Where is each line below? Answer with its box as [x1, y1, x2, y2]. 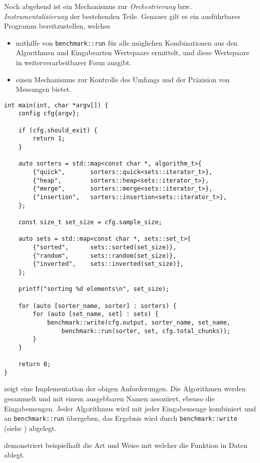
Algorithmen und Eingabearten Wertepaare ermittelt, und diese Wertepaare [16, 47, 249, 58]
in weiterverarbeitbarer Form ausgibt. [16, 57, 132, 68]
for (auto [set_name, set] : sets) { [33, 311, 159, 318]
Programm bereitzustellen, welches [4, 21, 110, 31]
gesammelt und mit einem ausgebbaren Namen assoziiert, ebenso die [4, 393, 215, 404]
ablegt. [4, 449, 25, 460]
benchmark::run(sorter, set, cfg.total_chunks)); [61, 327, 231, 335]
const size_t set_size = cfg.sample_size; [18, 219, 162, 226]
